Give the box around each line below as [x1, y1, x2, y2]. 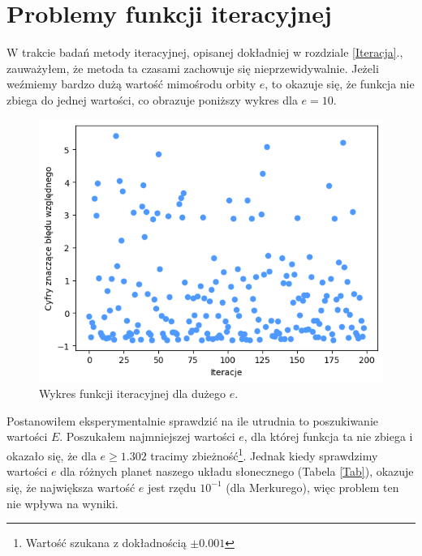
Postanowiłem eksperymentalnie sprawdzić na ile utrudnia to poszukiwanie [6, 412, 378, 429]
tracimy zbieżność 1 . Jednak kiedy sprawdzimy [150, 445, 378, 464]
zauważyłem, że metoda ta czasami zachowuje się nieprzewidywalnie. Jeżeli [6, 59, 379, 76]
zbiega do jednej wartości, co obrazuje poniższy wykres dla [6, 91, 298, 108]
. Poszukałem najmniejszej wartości [59, 428, 235, 445]
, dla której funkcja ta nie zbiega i [243, 428, 413, 445]
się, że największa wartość [6, 478, 136, 495]
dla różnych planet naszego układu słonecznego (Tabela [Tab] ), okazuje [60, 463, 414, 480]
